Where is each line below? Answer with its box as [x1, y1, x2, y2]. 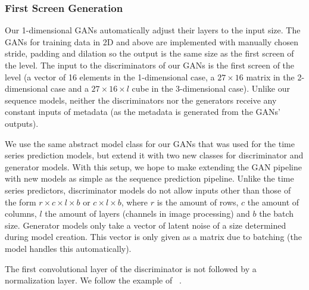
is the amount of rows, [157, 195, 239, 208]
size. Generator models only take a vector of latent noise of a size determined [5, 219, 286, 231]
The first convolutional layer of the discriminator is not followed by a [5, 262, 257, 275]
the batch [259, 207, 294, 220]
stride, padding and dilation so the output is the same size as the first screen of [5, 47, 294, 60]
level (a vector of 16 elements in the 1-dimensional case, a [5, 70, 215, 83]
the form [5, 195, 36, 208]
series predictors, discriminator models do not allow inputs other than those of [5, 183, 291, 196]
